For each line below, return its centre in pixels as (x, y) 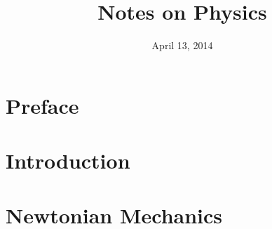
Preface (42, 105)
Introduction (68, 161)
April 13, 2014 (182, 45)
